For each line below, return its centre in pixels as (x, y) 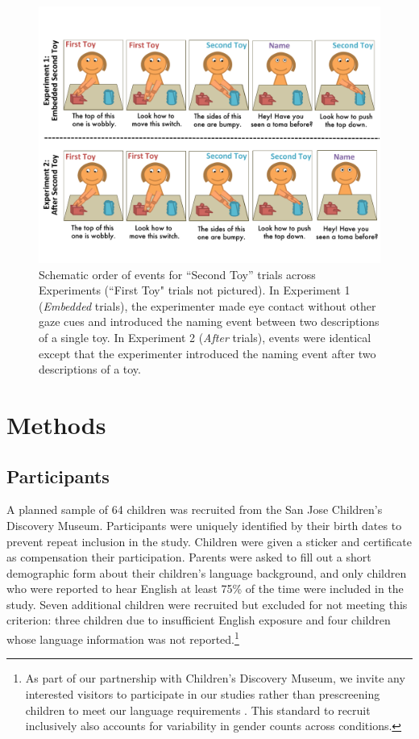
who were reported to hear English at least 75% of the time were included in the (205, 589)
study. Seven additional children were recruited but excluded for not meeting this (207, 604)
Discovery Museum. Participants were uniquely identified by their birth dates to (204, 525)
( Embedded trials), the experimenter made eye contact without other (207, 305)
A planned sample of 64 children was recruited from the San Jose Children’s (195, 509)
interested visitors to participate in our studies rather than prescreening (203, 693)
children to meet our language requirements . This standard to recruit (198, 710)
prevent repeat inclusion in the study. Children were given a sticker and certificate (209, 541)
